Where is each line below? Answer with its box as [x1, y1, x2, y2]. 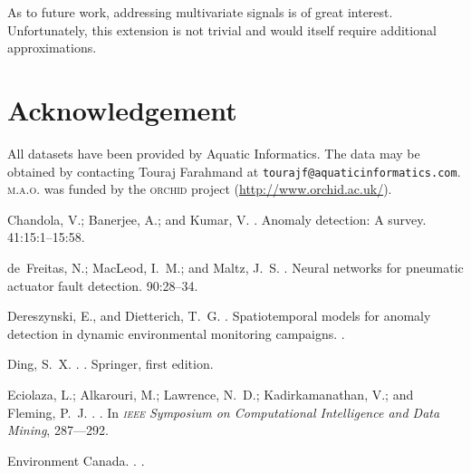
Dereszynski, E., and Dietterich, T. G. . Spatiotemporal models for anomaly [7, 306, 431, 325]
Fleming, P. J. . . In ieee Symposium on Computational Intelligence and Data [7, 402, 440, 421]
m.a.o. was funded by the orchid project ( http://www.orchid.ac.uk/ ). [7, 179, 392, 198]
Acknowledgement [7, 91, 237, 128]
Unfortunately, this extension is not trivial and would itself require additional [7, 20, 437, 39]
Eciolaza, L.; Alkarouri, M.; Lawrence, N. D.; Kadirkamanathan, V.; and [7, 384, 414, 403]
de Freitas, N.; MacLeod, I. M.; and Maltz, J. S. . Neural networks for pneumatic [7, 257, 464, 276]
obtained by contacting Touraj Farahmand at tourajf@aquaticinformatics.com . [7, 161, 461, 180]
